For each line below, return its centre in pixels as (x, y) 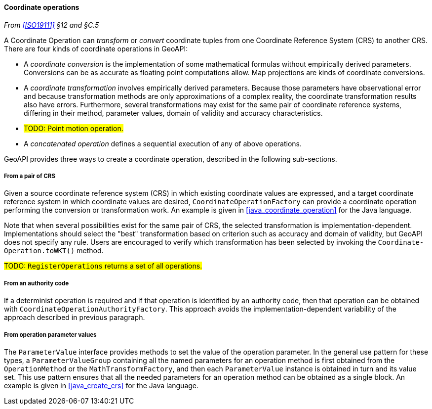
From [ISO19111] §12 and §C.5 (52, 25)
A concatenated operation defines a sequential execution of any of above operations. (163, 143)
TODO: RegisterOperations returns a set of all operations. (103, 266)
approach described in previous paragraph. (75, 318)
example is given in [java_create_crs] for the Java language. (101, 385)
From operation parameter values (50, 335)
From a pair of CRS (30, 176)
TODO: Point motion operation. (74, 128)
